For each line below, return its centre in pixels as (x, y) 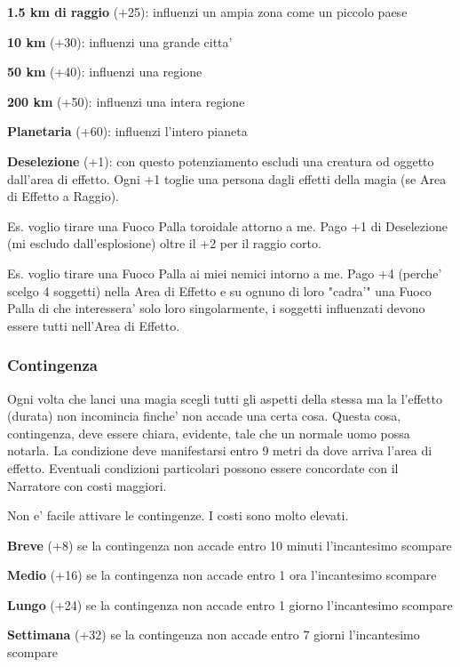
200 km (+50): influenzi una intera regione (126, 101)
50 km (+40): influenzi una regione (105, 72)
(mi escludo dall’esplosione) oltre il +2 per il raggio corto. (164, 243)
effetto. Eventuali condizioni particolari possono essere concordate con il (203, 467)
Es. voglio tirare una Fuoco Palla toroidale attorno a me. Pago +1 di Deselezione (227, 225)
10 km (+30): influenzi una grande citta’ (120, 41)
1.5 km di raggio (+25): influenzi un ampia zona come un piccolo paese (207, 12)
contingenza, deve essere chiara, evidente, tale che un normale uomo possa (209, 433)
